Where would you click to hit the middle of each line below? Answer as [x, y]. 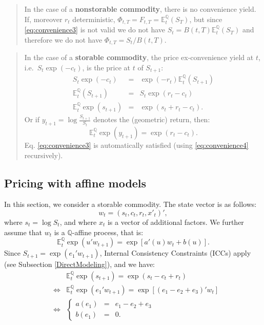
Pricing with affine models [75, 183]
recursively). [44, 155]
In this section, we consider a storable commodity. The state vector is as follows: [130, 204]
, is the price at [106, 67]
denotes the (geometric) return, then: [151, 119]
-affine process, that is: [108, 232]
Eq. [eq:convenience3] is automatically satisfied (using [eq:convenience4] [136, 145]
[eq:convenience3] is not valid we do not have [95, 30]
